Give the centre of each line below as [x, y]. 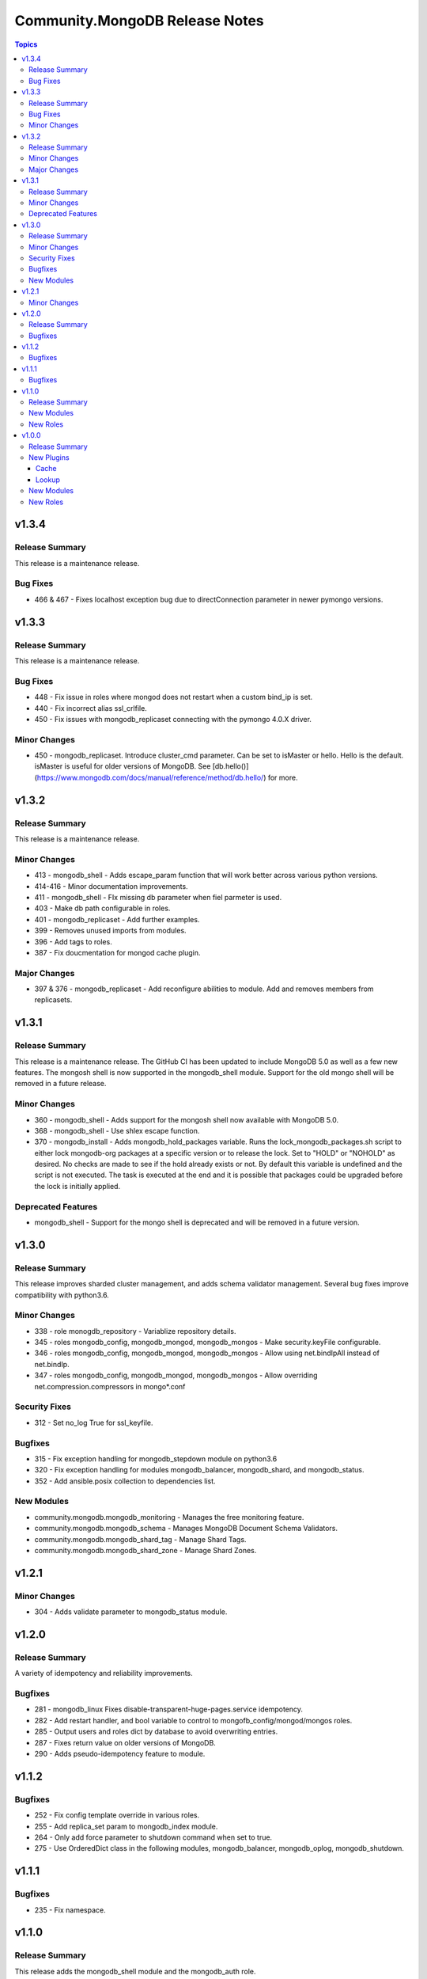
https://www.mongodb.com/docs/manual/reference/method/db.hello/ [150, 777]
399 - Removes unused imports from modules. [110, 931]
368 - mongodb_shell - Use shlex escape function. [117, 1130]
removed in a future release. [60, 1084]
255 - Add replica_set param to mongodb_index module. [126, 1826]
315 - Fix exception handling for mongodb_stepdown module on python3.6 [156, 1459]
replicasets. [53, 1000]
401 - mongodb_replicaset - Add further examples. [117, 919]
